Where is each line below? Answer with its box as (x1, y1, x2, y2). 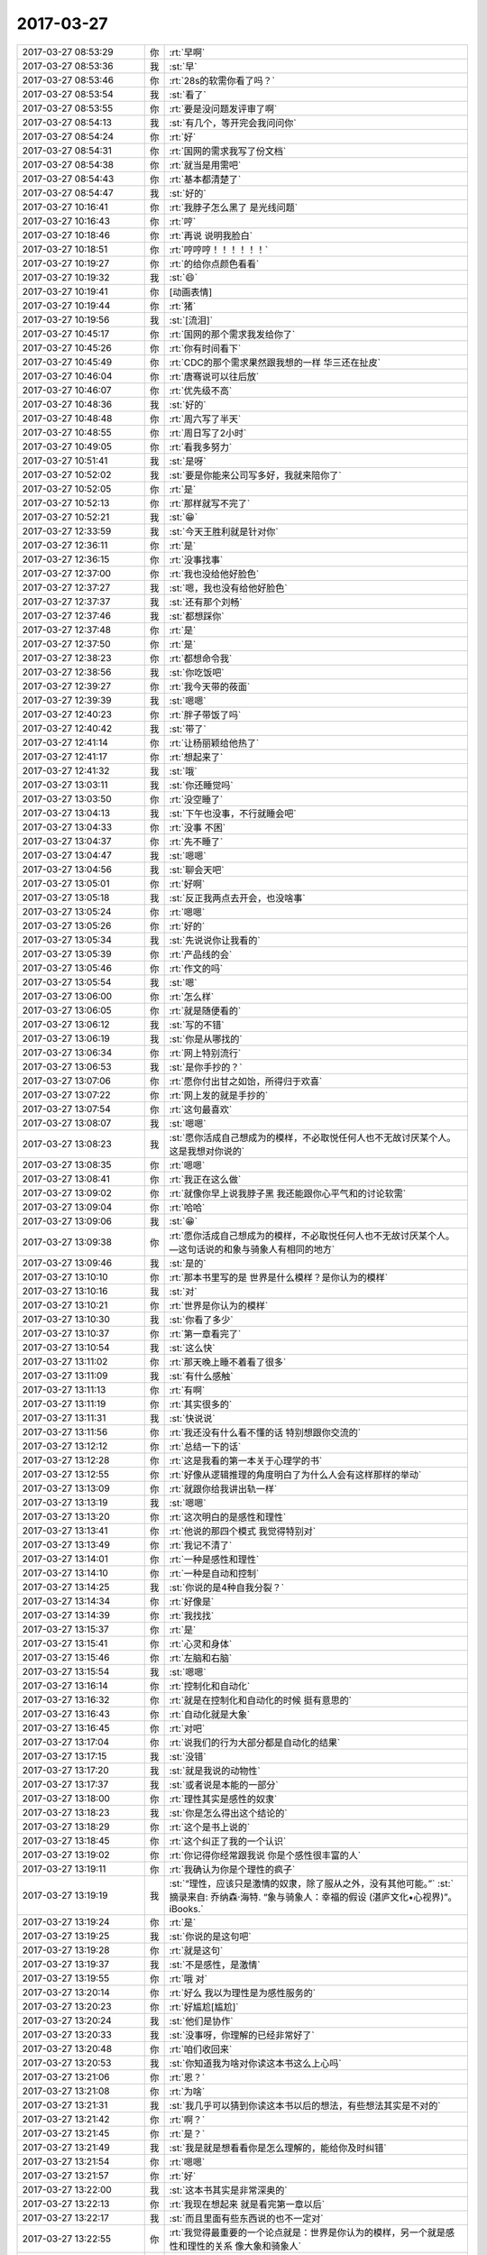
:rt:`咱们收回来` (169, 2043, 233, 2056)
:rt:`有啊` (169, 1384, 206, 1396)
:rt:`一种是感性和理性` (169, 1552, 260, 1565)
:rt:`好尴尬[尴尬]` (169, 2001, 239, 2013)
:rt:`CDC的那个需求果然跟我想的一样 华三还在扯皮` (169, 356, 381, 369)
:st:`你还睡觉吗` (169, 778, 234, 791)
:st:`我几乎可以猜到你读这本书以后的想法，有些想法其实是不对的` (169, 2099, 441, 2112)
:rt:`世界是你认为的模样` (169, 1299, 269, 1312)
